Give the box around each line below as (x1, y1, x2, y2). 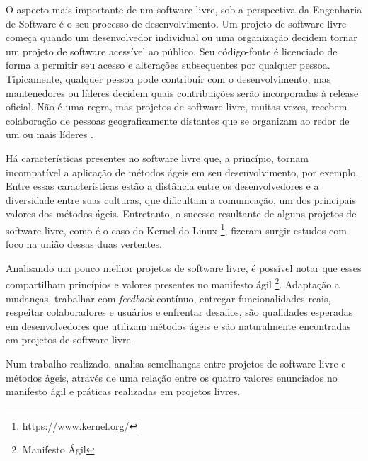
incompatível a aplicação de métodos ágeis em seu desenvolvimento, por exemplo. (6, 164, 359, 179)
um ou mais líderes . (6, 127, 93, 142)
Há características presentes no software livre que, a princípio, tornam (6, 150, 309, 165)
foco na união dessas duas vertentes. (6, 237, 162, 251)
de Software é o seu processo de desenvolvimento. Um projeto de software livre (6, 16, 347, 30)
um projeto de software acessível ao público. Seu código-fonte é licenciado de (6, 43, 338, 58)
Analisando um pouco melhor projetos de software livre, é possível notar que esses (6, 260, 362, 275)
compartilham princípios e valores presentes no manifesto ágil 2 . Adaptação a (6, 275, 340, 291)
